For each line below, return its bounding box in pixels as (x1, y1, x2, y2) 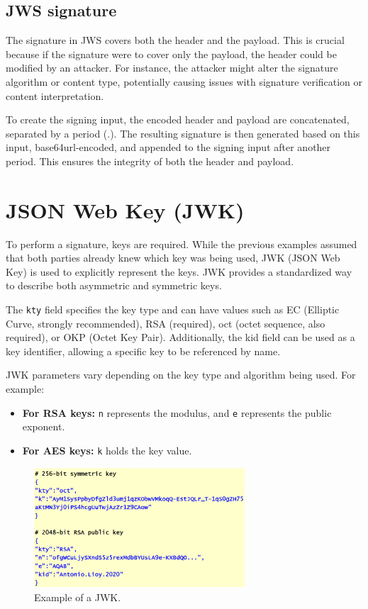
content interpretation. (6, 88, 104, 103)
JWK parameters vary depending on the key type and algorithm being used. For (6, 367, 356, 382)
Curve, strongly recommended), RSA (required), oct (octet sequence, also (6, 315, 325, 330)
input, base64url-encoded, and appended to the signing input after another (6, 140, 331, 155)
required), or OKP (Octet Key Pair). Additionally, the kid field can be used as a (6, 330, 355, 345)
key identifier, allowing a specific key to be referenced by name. (6, 343, 281, 358)
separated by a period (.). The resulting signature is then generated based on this (6, 125, 360, 140)
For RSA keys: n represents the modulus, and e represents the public (22, 405, 332, 420)
